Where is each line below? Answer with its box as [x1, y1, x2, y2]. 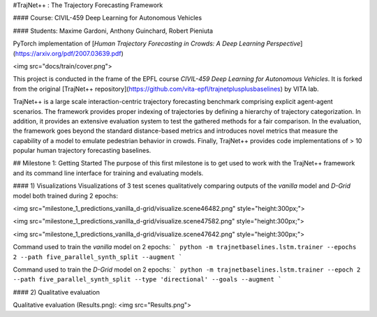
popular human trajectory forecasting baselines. [13, 147, 151, 155]
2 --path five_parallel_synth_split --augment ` [13, 253, 183, 261]
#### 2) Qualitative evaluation [13, 288, 101, 296]
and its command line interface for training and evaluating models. [13, 168, 204, 177]
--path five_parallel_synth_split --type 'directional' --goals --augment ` [13, 276, 282, 283]
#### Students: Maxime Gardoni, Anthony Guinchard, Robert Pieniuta [13, 27, 213, 35]
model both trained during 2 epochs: [13, 191, 119, 200]
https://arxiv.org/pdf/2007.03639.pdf [15, 49, 121, 57]
